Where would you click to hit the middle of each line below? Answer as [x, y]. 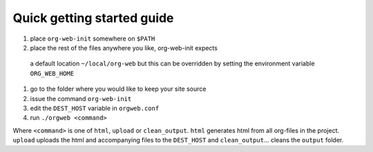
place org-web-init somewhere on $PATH [93, 39]
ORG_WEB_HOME [52, 73]
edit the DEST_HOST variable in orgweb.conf [95, 108]
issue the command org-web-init [81, 98]
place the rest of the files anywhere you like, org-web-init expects [124, 47]
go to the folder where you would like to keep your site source [118, 89]
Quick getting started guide [93, 18]
